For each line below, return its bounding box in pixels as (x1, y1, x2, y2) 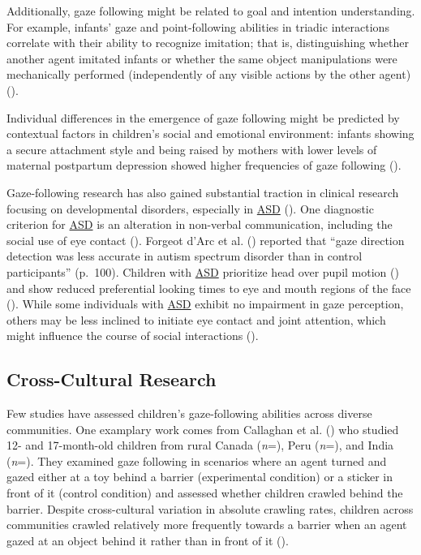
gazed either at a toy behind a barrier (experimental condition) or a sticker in (6, 468, 393, 485)
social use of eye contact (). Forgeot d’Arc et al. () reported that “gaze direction (6, 231, 405, 248)
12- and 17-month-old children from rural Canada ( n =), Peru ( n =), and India (6, 437, 394, 454)
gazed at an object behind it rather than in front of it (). (6, 531, 289, 549)
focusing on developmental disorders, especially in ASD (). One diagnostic (6, 200, 374, 217)
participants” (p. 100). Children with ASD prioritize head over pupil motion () (6, 263, 399, 280)
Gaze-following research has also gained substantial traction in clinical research (6, 183, 399, 200)
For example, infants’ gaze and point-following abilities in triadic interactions (6, 18, 389, 35)
